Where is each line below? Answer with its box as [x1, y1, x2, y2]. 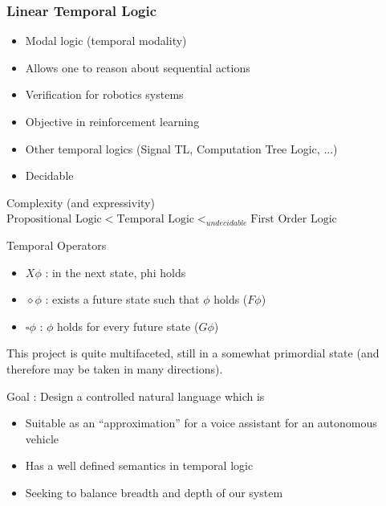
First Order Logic [250, 214, 337, 226]
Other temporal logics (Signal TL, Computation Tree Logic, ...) [25, 140, 338, 157]
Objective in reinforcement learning [25, 113, 200, 129]
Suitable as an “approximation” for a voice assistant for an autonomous [25, 414, 377, 431]
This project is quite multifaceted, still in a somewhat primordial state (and [6, 345, 380, 361]
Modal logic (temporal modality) [25, 32, 187, 49]
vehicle [25, 430, 59, 447]
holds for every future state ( [56, 317, 199, 334]
